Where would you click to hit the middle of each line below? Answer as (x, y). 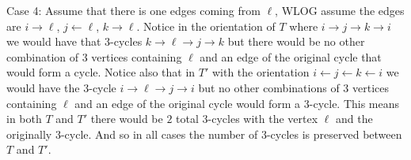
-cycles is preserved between (334, 134)
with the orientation (261, 72)
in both (24, 119)
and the (354, 119)
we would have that (54, 41)
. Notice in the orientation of (206, 26)
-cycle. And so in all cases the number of (159, 134)
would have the (43, 87)
